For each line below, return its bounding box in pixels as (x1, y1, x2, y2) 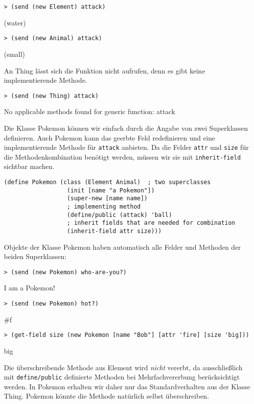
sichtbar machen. (4, 161, 55, 171)
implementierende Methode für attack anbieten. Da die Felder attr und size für (4, 142, 249, 152)
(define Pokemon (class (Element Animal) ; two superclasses (4, 179, 211, 186)
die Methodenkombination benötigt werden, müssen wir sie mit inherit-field (4, 151, 241, 162)
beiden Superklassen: (4, 251, 67, 261)
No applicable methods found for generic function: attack (4, 106, 175, 117)
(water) (4, 17, 26, 27)
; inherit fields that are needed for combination (67, 219, 235, 227)
